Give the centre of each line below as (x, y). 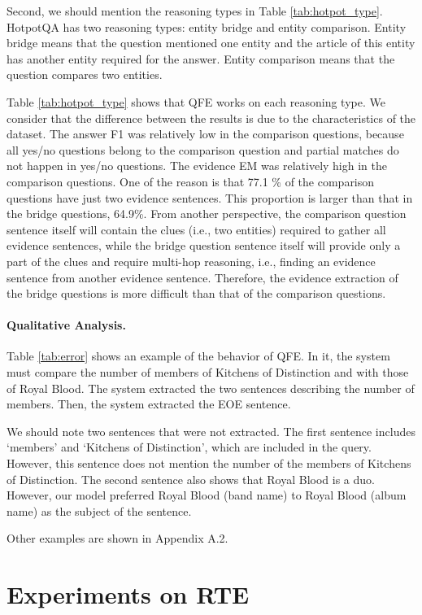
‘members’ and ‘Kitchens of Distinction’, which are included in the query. (189, 447)
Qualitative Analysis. (66, 325)
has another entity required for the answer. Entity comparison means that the (201, 58)
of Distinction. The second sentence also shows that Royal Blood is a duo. (191, 479)
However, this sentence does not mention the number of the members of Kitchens (209, 463)
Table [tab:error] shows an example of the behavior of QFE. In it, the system (198, 356)
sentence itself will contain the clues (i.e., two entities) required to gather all (196, 229)
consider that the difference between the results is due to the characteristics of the (211, 118)
